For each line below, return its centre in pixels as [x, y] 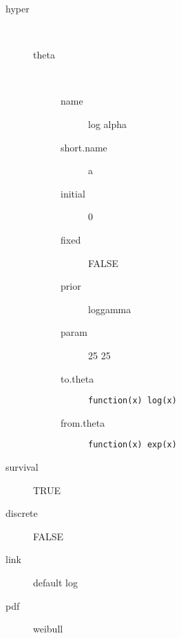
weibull [48, 629]
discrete [22, 513]
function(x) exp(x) [132, 445]
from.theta [83, 422]
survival [22, 467]
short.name [84, 147]
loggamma [110, 309]
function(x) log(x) [132, 401]
